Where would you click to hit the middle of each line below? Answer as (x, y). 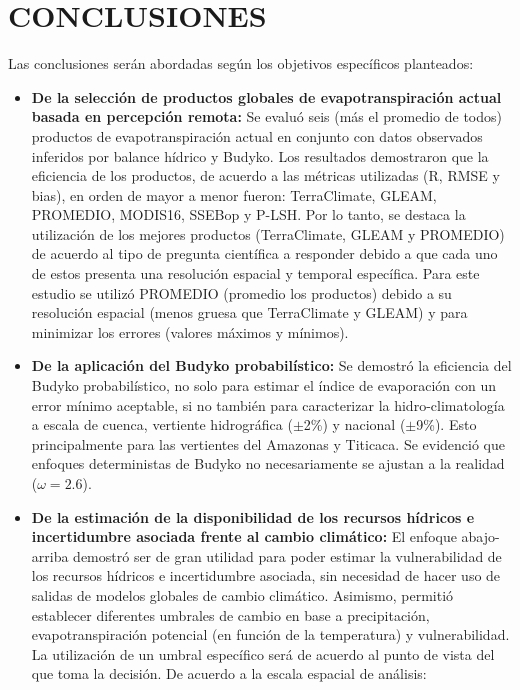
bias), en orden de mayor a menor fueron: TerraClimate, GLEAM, (234, 194)
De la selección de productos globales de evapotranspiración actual (266, 96)
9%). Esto (446, 424)
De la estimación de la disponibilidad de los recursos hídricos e (253, 516)
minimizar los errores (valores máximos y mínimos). (190, 331)
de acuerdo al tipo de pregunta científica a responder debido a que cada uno (264, 253)
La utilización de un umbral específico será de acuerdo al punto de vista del (263, 653)
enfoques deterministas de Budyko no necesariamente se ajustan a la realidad (268, 463)
